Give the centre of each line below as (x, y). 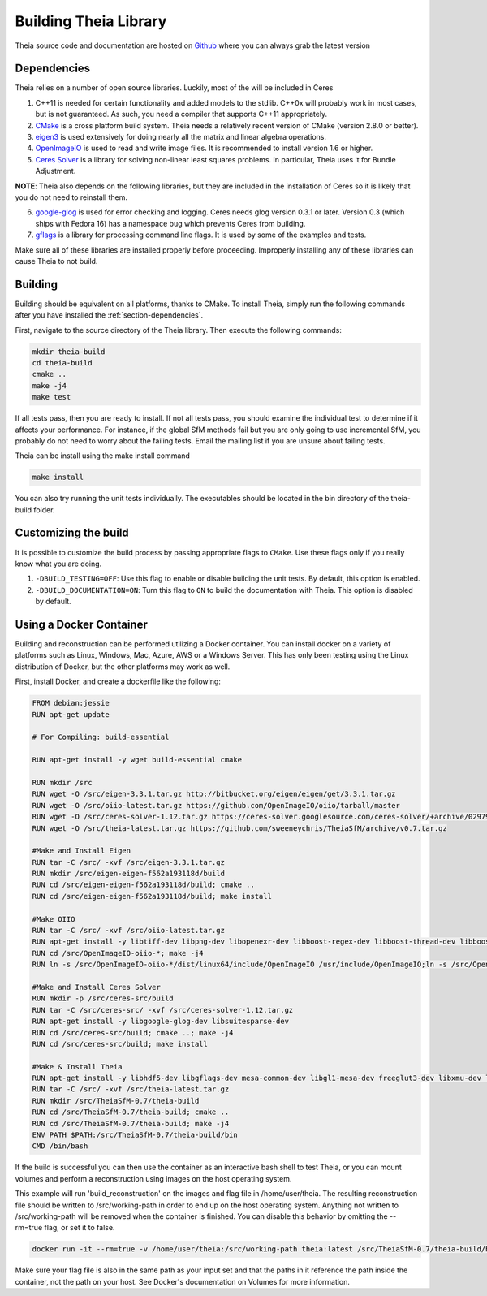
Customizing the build (72, 533)
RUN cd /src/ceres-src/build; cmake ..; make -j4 (133, 1032)
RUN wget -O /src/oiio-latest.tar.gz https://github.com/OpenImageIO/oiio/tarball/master (216, 805)
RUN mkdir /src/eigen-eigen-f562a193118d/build (128, 874)
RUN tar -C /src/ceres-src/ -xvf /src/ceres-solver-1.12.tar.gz (163, 1010)
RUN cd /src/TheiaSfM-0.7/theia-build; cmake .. (131, 1112)
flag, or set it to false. (80, 1228)
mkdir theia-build (69, 352)
